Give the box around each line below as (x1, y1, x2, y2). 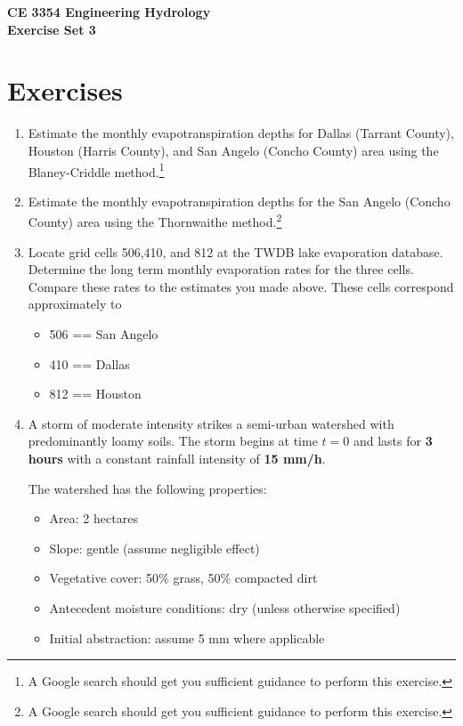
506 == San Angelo (49, 324, 158, 343)
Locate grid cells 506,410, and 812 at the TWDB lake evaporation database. (28, 242, 443, 261)
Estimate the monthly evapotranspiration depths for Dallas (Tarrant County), (28, 124, 454, 142)
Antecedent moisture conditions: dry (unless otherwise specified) (49, 598, 401, 617)
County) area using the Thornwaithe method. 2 (28, 210, 282, 230)
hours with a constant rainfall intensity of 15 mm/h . (28, 448, 326, 467)
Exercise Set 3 (7, 20, 96, 38)
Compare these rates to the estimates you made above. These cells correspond (28, 277, 454, 295)
